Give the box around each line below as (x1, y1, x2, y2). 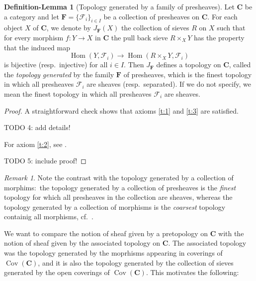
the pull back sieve (111, 32, 168, 42)
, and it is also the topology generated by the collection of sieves (38, 257, 234, 268)
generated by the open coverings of (4, 267, 110, 278)
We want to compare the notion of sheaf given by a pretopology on (4, 228, 208, 238)
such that (217, 22, 246, 33)
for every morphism (4, 32, 64, 42)
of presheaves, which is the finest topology (123, 69, 252, 79)
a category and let (4, 11, 59, 21)
